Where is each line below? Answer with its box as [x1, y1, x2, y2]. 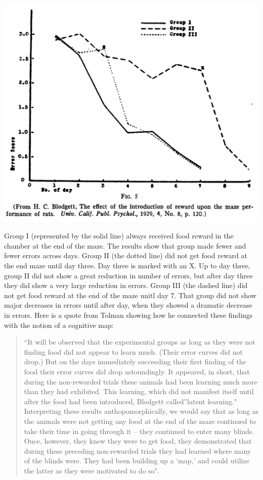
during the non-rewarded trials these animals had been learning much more [24, 376, 257, 387]
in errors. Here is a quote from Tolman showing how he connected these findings [4, 310, 253, 320]
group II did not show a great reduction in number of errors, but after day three [4, 270, 253, 280]
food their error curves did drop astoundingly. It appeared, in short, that [24, 366, 250, 376]
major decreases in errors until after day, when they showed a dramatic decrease [4, 300, 252, 310]
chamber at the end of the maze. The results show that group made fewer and [4, 240, 246, 251]
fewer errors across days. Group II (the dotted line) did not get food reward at [4, 250, 247, 261]
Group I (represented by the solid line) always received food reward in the [4, 230, 234, 241]
